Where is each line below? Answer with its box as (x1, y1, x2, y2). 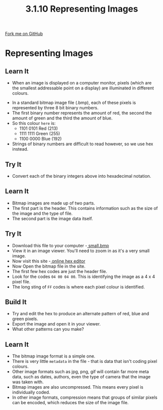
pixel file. (12, 278, 31, 285)
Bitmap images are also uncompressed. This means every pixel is (12, 384, 144, 390)
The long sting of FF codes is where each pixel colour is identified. (12, 284, 145, 290)
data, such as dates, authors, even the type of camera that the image (12, 374, 151, 380)
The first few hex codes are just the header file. (12, 268, 108, 274)
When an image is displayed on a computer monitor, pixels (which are (12, 80, 152, 86)
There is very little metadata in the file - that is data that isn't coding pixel (12, 359, 157, 364)
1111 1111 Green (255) (19, 131, 60, 137)
